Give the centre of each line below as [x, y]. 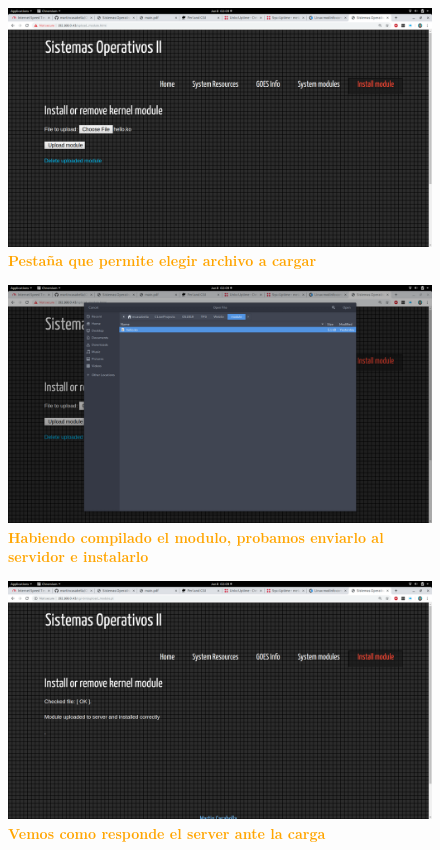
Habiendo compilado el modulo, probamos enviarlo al [196, 536]
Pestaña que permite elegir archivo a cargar [162, 260]
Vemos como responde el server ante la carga [167, 833]
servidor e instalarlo [78, 556]
